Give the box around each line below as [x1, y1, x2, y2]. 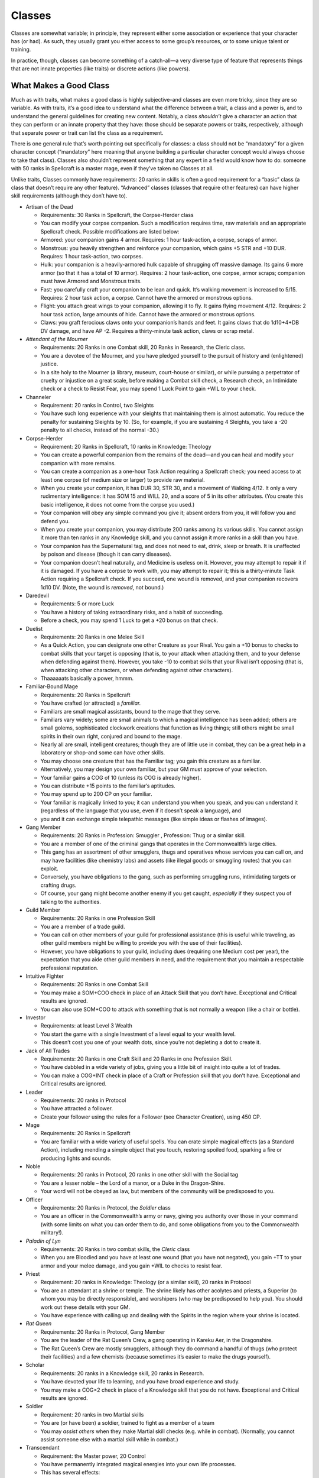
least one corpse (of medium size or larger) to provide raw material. [40, 476, 205, 483]
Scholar [25, 1362, 45, 1369]
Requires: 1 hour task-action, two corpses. [40, 253, 144, 260]
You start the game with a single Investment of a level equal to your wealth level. [40, 1030, 236, 1038]
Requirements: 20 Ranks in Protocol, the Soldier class [40, 1204, 171, 1211]
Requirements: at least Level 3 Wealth [40, 1022, 132, 1029]
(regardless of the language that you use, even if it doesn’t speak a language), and [40, 807, 242, 814]
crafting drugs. [40, 881, 77, 889]
